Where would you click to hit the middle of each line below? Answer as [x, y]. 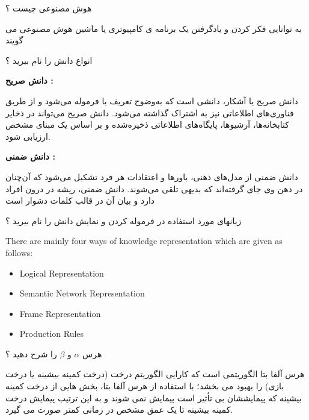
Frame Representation [60, 313]
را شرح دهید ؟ [31, 353]
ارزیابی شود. [28, 136]
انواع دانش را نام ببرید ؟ [49, 60]
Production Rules [52, 334]
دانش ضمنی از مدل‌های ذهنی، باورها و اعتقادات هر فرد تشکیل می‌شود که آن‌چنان [152, 176]
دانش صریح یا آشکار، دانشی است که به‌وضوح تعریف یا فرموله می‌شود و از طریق [152, 100]
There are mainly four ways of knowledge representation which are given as [144, 241]
